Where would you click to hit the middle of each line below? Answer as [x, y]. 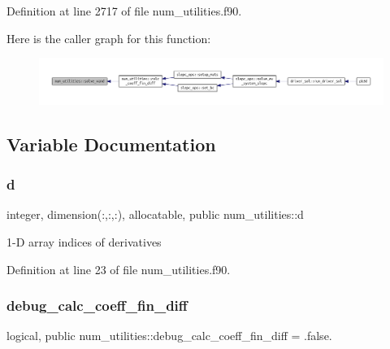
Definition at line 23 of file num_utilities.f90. [119, 269]
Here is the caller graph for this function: [109, 38]
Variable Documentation [111, 144]
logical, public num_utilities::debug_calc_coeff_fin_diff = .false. [169, 336]
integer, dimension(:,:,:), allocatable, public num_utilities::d [155, 214]
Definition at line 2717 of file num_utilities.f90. [124, 11]
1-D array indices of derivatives [84, 241]
